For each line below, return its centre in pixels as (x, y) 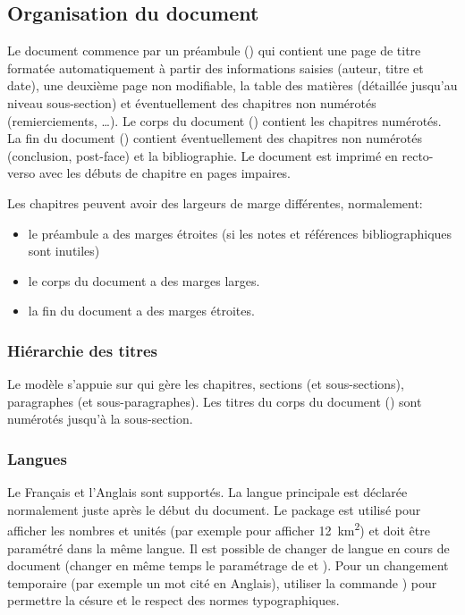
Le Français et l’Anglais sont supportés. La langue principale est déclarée (207, 492)
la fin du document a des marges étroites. (141, 311)
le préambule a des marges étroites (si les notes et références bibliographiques (240, 233)
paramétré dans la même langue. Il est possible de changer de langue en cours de (228, 548)
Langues (37, 458)
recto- (418, 155)
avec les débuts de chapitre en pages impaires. (165, 173)
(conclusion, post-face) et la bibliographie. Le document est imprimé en (203, 155)
